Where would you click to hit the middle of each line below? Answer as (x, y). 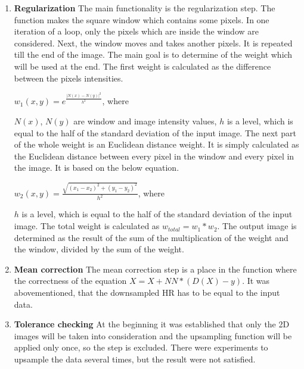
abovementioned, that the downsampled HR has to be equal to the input (147, 293)
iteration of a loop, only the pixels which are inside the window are (136, 31)
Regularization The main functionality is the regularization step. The (145, 8)
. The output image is (257, 226)
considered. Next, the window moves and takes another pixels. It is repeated (153, 43)
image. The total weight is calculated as (87, 226)
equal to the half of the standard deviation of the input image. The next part (155, 132)
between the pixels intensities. (69, 78)
